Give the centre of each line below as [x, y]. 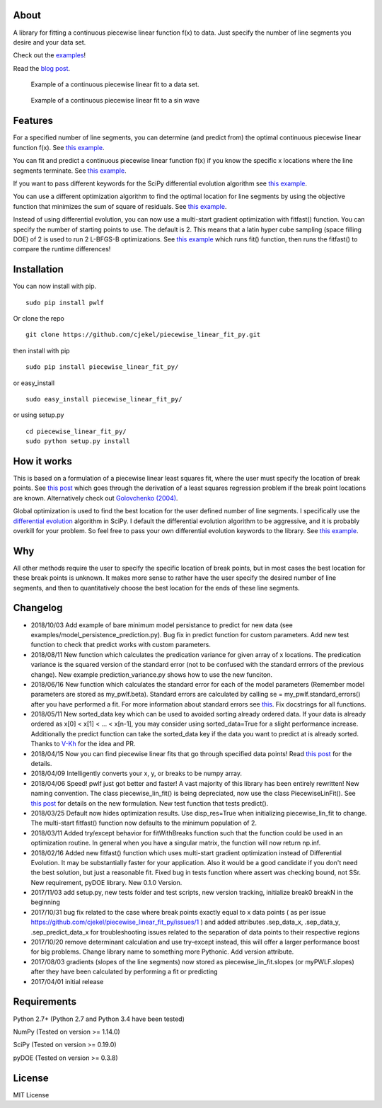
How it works [42, 461]
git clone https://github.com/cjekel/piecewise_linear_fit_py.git [143, 335]
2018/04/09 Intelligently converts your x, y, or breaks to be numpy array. [136, 773]
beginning [45, 902]
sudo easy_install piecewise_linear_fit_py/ [104, 399]
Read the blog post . [42, 68]
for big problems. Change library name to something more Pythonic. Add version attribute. [162, 952]
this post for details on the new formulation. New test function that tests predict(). [150, 803]
